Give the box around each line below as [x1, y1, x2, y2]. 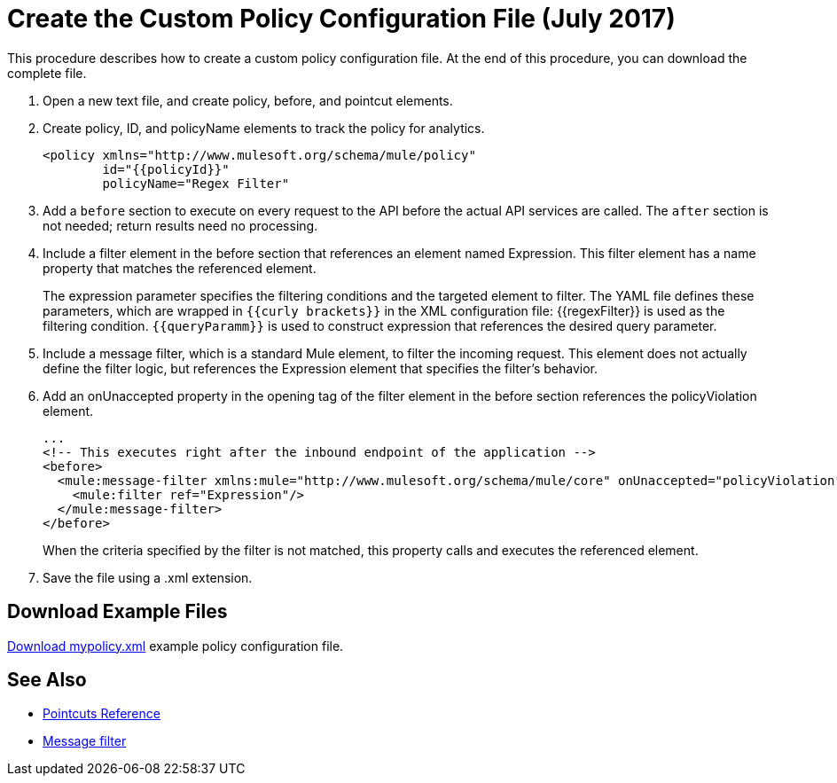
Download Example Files [7, 600, 228, 623]
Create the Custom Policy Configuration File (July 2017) [7, 4, 676, 34]
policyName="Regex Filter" [102, 176, 290, 191]
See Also [7, 669, 87, 692]
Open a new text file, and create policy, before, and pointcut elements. [43, 92, 453, 108]
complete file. [7, 65, 87, 81]
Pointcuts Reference [43, 706, 160, 722]
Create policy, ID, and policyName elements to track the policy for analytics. [43, 120, 485, 136]
